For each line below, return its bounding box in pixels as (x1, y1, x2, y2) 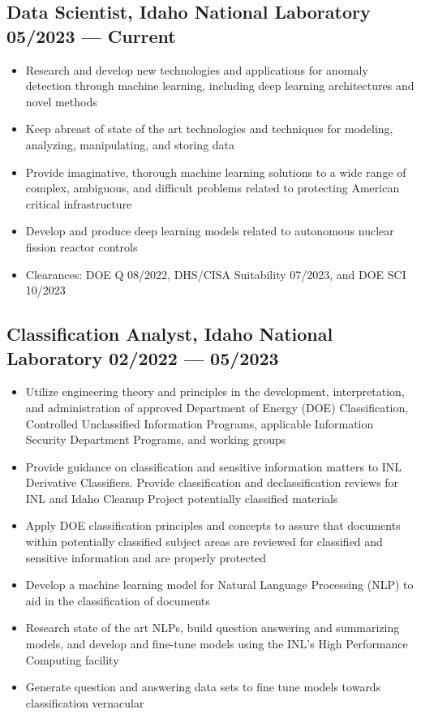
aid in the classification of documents (25, 591, 210, 609)
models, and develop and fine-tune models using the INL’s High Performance (25, 635, 408, 652)
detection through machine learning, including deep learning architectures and (25, 77, 415, 94)
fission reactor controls (25, 238, 138, 255)
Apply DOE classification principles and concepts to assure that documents (25, 517, 401, 534)
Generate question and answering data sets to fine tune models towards (25, 678, 381, 695)
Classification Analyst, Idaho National (6, 321, 333, 346)
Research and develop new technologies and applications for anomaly (25, 61, 368, 78)
